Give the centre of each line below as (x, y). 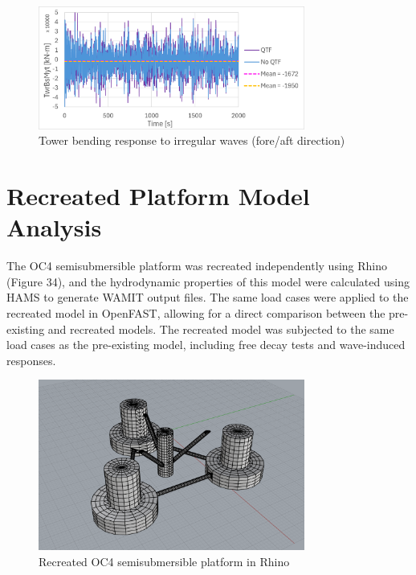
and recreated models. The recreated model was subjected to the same (221, 329)
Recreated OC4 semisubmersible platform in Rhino (164, 561)
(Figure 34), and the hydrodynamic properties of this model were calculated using (208, 281)
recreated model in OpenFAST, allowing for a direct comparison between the (196, 313)
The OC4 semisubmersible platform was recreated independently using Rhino (197, 266)
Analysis (54, 227)
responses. (31, 360)
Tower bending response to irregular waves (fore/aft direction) (192, 140)
